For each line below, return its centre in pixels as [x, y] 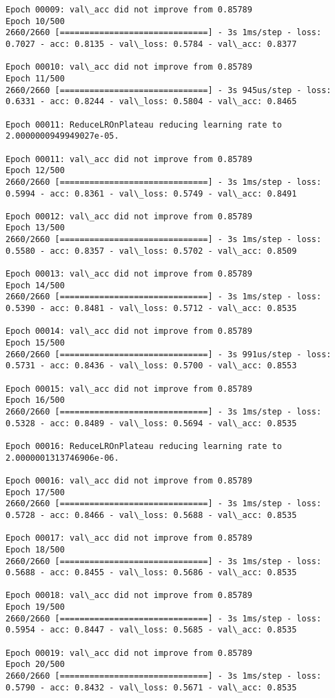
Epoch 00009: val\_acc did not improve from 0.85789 [129, 10]
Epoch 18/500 [35, 549]
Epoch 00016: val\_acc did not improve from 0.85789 [129, 480]
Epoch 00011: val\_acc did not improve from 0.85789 [129, 159]
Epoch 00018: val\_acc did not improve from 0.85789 [129, 596]
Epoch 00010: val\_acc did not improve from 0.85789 [129, 67]
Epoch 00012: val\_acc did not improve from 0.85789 [129, 216]
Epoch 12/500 [35, 171]
